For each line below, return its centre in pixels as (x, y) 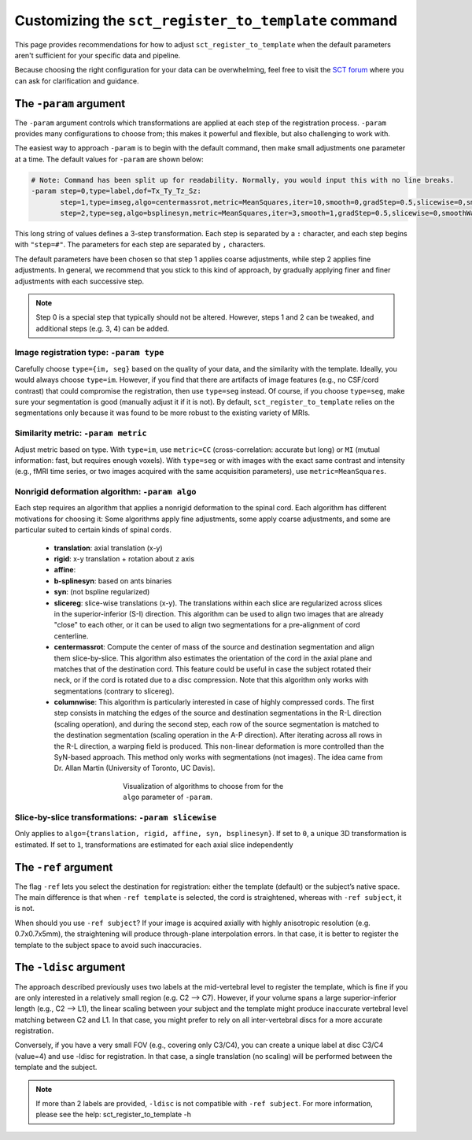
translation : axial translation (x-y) (108, 548)
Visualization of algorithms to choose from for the (203, 786)
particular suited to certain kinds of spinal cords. (93, 530)
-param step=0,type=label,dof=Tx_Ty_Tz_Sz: (116, 191)
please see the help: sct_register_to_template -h (114, 1115)
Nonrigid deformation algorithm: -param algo (105, 492)
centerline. (71, 636)
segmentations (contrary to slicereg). (114, 691)
